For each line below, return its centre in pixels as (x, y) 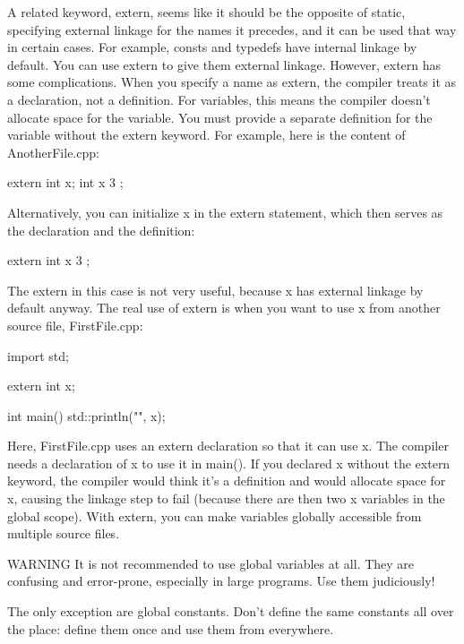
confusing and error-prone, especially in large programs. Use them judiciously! (221, 581)
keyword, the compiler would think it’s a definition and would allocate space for (227, 481)
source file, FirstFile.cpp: (75, 325)
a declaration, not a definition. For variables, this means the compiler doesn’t (219, 99)
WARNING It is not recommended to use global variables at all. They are (211, 563)
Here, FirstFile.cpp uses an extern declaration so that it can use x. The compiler (228, 446)
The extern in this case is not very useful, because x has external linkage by (215, 290)
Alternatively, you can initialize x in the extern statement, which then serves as (225, 212)
